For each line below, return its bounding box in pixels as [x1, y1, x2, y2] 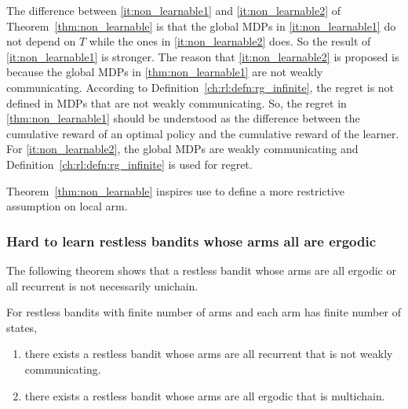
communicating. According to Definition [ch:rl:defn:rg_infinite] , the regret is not [6, 79, 395, 95]
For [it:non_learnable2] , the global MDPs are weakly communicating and [6, 141, 359, 157]
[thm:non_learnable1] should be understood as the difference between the [6, 110, 360, 126]
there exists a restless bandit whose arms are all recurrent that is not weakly [24, 345, 393, 362]
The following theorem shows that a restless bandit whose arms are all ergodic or [6, 261, 396, 278]
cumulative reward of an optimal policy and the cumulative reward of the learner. [6, 125, 399, 141]
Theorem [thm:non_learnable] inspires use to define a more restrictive [6, 182, 345, 199]
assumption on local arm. [6, 198, 128, 214]
